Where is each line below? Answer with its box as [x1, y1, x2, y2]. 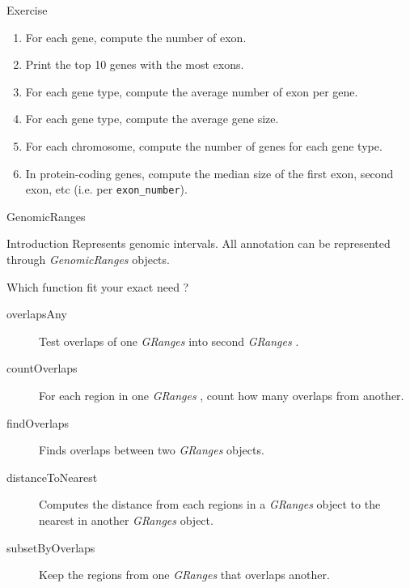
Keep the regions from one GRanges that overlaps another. [39, 566, 330, 583]
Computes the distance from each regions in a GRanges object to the [39, 496, 381, 513]
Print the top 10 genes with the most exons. [25, 56, 244, 73]
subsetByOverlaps [6, 539, 95, 556]
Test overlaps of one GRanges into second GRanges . [39, 332, 299, 349]
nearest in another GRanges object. [39, 511, 213, 528]
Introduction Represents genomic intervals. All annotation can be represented [6, 235, 391, 252]
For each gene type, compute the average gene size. [25, 110, 279, 127]
